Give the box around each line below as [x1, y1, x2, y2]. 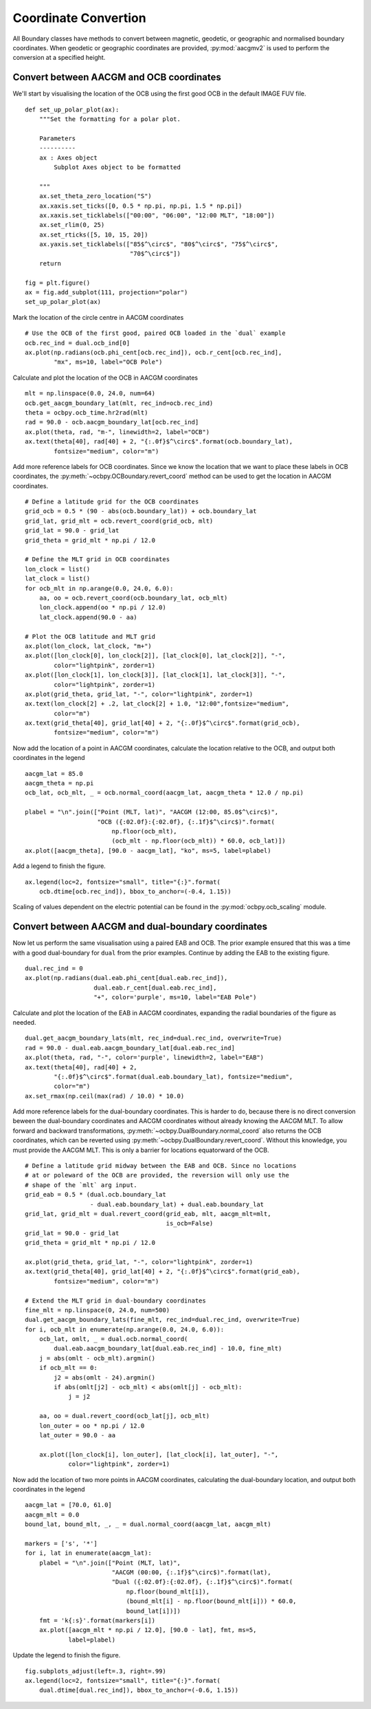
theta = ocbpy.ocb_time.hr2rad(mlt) [25, 409, 148, 416]
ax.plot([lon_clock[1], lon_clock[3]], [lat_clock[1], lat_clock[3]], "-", [25, 671, 286, 679]
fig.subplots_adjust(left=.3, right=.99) [25, 1667, 166, 1675]
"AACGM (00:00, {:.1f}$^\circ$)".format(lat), [111, 1569, 271, 1576]
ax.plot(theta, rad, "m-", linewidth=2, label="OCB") [25, 428, 210, 436]
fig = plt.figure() [25, 279, 91, 287]
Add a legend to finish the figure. [12, 862, 106, 870]
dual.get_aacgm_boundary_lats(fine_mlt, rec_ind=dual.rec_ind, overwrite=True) [25, 1316, 300, 1324]
